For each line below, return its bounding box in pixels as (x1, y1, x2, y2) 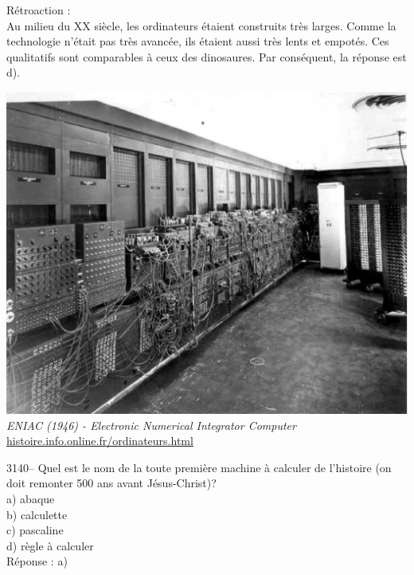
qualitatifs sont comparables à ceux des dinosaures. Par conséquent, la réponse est (6, 48, 407, 65)
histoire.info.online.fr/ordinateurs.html (6, 432, 193, 449)
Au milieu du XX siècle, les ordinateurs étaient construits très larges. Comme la (6, 17, 396, 33)
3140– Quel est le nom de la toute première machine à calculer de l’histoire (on (6, 459, 392, 475)
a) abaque (6, 490, 55, 506)
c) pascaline (6, 522, 64, 538)
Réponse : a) (6, 553, 68, 569)
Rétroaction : (6, 2, 71, 18)
